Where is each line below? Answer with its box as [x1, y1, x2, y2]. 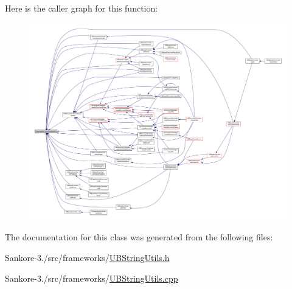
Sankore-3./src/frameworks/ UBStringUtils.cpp [5, 271, 178, 284]
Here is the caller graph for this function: [5, 2, 158, 14]
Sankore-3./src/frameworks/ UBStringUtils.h [5, 251, 170, 263]
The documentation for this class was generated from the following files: [5, 231, 273, 243]
